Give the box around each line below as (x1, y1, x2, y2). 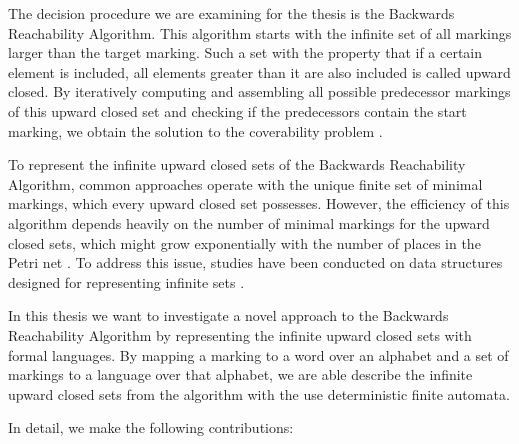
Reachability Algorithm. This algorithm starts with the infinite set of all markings (8, 22, 512, 43)
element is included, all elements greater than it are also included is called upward (8, 61, 511, 82)
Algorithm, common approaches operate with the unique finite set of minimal (8, 173, 483, 194)
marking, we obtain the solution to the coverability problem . (8, 120, 383, 141)
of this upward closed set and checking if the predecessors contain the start (8, 100, 467, 121)
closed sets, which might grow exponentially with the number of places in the (8, 232, 481, 253)
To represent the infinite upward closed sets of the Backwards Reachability (8, 154, 466, 175)
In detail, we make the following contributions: (8, 417, 294, 438)
